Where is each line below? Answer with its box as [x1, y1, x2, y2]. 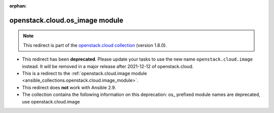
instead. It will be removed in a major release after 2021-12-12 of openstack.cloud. [22, 63, 194, 69]
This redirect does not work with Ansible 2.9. [22, 84, 116, 90]
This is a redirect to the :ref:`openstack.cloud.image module [22, 70, 147, 76]
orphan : [9, 3, 27, 9]
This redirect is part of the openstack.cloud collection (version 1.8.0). [23, 42, 167, 48]
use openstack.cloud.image [22, 98, 80, 104]
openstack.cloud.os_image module [9, 16, 124, 25]
